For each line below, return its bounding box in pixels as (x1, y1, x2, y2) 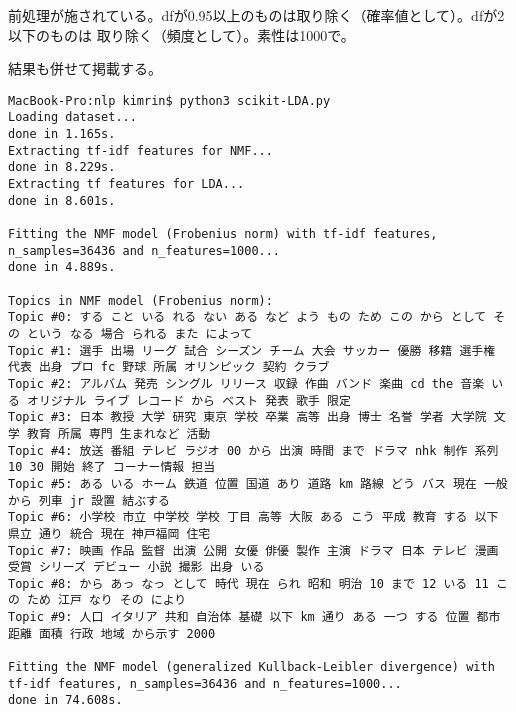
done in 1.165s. (8, 127, 116, 142)
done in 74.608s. (8, 693, 123, 708)
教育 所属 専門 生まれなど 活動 (27, 426, 211, 441)
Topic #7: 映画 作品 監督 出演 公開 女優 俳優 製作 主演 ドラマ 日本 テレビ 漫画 (8, 543, 499, 558)
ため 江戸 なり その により (27, 593, 187, 608)
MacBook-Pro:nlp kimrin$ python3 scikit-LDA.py (8, 93, 331, 108)
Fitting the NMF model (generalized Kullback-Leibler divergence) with (8, 660, 495, 675)
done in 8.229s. (8, 160, 116, 175)
